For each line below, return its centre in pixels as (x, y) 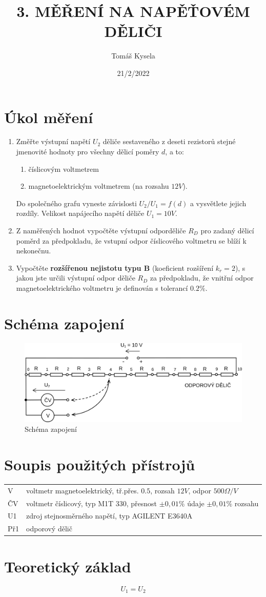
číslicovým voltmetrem (64, 168)
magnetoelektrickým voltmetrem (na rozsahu (99, 186)
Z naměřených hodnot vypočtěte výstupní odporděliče (101, 230)
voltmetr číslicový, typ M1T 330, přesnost (92, 503)
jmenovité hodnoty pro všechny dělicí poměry (88, 152)
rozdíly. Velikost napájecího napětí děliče (80, 213)
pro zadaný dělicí (227, 230)
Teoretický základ (68, 566)
